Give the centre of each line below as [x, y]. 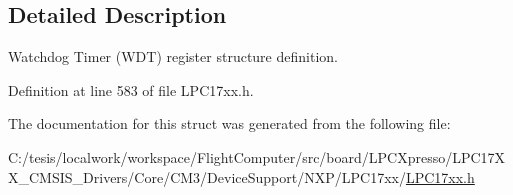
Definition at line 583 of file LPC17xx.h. [131, 89]
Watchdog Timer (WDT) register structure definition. [173, 56]
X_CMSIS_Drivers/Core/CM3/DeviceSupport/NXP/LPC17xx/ [207, 176]
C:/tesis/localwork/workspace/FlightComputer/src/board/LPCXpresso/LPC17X [257, 156]
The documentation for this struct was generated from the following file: [229, 123]
